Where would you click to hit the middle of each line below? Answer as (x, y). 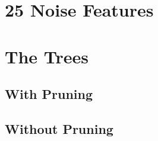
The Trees (47, 56)
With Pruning (49, 94)
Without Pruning (59, 128)
